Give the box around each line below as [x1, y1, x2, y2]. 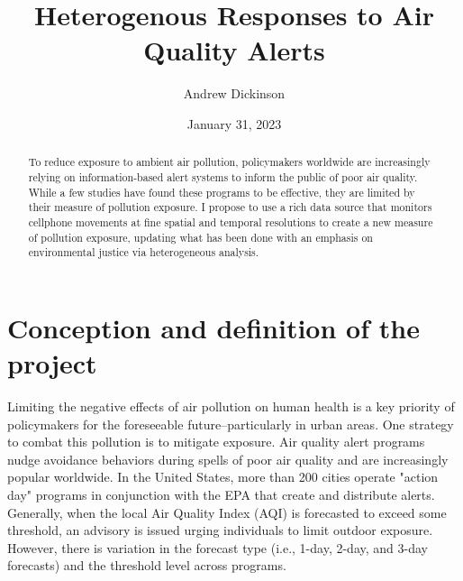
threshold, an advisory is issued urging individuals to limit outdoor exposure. [7, 521, 433, 539]
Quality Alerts [143, 32, 325, 69]
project [7, 345, 97, 382]
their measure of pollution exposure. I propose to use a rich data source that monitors [28, 199, 432, 215]
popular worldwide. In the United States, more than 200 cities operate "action [7, 467, 439, 486]
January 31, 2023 [186, 114, 282, 133]
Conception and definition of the [7, 309, 420, 346]
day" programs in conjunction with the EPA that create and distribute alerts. [7, 484, 435, 503]
